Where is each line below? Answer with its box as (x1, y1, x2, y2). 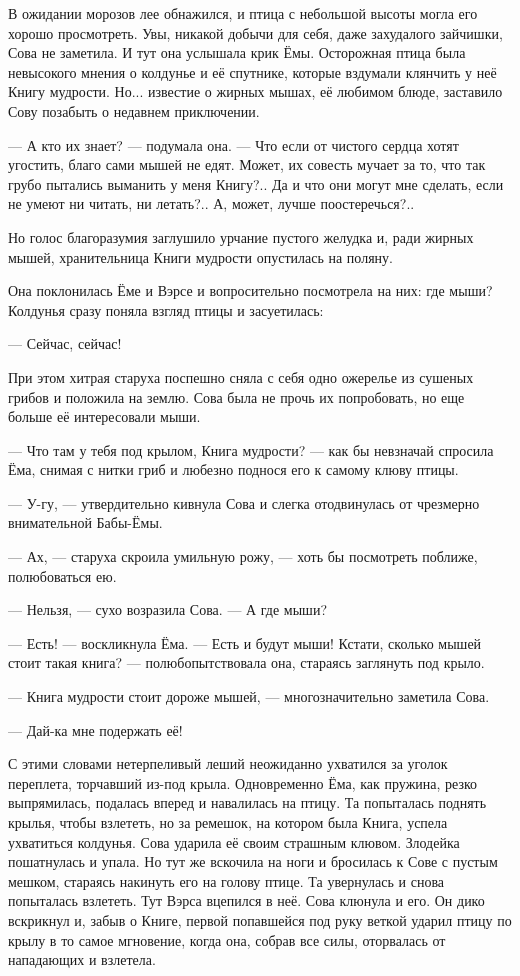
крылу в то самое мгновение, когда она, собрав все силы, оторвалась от (8, 929, 446, 950)
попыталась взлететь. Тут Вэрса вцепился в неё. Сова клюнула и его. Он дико (8, 890, 485, 911)
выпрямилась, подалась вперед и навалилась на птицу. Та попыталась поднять (8, 792, 487, 813)
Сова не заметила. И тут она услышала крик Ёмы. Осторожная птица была (8, 42, 466, 63)
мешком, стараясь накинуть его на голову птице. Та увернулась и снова (8, 870, 445, 891)
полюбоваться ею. (8, 565, 117, 586)
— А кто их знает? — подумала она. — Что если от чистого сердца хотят (8, 134, 459, 155)
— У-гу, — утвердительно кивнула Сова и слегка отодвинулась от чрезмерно (8, 492, 480, 513)
